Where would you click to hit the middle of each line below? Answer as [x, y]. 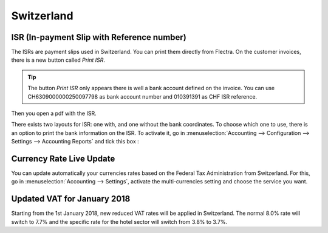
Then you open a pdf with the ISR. [54, 113]
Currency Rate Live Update [63, 159]
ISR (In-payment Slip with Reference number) [99, 37]
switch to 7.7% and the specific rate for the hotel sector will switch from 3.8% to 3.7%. [119, 222]
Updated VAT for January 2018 [71, 199]
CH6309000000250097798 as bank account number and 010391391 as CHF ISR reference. [142, 96]
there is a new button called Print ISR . [58, 60]
